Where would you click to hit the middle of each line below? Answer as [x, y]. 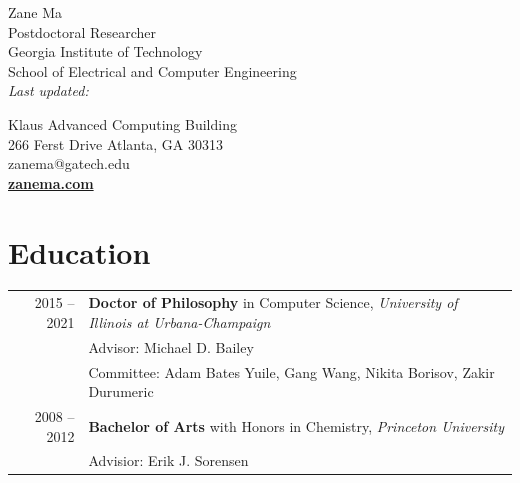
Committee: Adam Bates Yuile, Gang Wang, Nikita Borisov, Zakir [291, 371]
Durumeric [121, 391]
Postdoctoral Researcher [82, 31]
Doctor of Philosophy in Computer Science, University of [273, 302]
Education [79, 251]
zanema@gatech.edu [69, 163]
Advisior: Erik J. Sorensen [168, 460]
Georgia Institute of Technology [105, 51]
